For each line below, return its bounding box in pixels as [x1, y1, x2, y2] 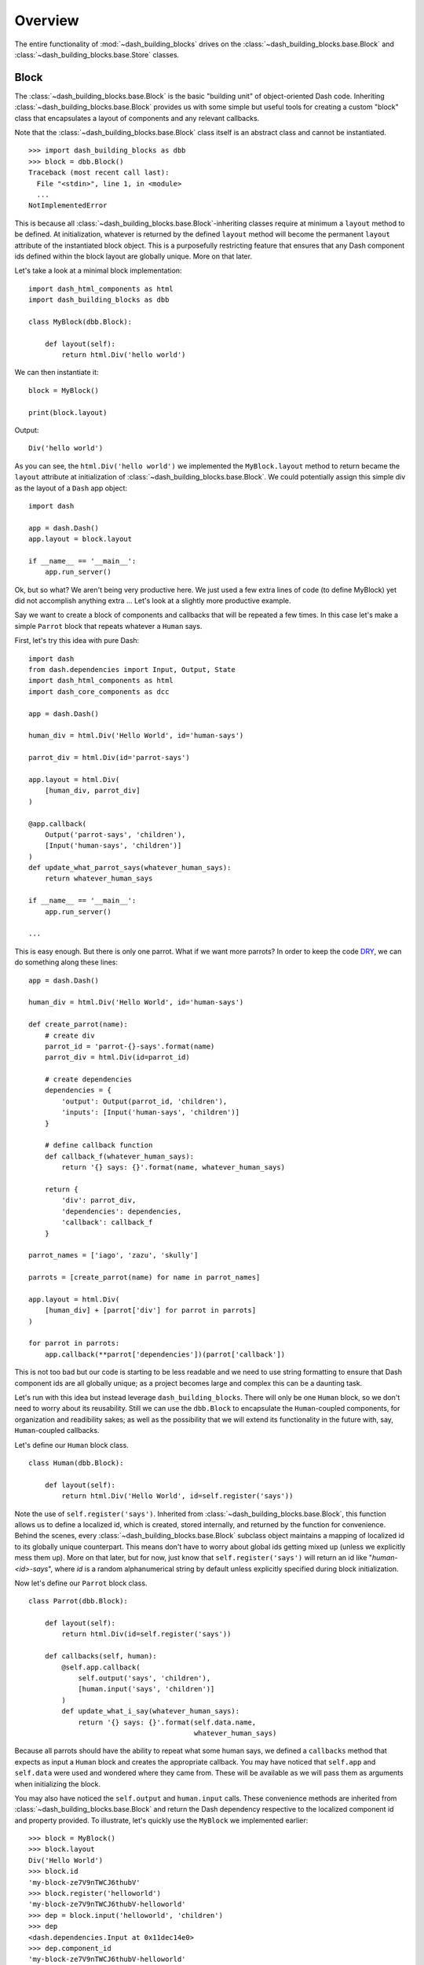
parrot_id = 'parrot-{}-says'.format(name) [44, 1041, 215, 1051]
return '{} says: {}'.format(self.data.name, [78, 1717, 257, 1727]
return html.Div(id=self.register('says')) [61, 1629, 232, 1639]
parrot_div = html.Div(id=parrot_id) [44, 1053, 190, 1062]
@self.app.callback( [61, 1662, 141, 1672]
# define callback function [44, 1140, 153, 1150]
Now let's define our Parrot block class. [14, 1578, 148, 1588]
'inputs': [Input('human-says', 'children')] [61, 1108, 239, 1117]
